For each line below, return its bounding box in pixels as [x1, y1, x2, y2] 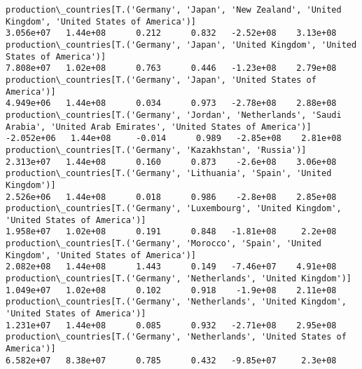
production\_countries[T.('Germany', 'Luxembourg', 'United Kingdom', [6, 203, 342, 214]
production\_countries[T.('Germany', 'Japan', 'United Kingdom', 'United [6, 39, 357, 50]
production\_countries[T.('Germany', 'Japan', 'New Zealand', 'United [6, 5, 342, 15]
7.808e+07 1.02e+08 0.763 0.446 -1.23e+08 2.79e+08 [6, 63, 337, 74]
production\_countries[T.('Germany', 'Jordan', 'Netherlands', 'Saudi [6, 109, 342, 120]
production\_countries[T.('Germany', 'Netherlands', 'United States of [6, 332, 347, 342]
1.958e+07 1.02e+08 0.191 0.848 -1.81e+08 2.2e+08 [6, 227, 337, 237]
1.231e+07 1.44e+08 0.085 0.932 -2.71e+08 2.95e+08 [6, 320, 337, 330]
